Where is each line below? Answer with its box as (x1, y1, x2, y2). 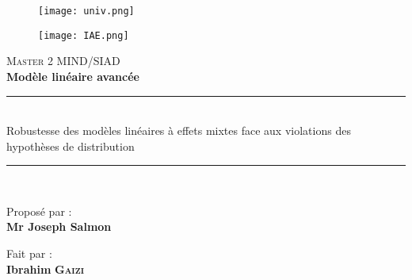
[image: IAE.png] (38, 29, 129, 41)
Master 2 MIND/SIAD (6, 52, 120, 69)
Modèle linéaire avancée (6, 67, 139, 84)
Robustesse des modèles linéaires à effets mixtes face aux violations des (6, 122, 351, 139)
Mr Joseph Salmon (6, 218, 112, 235)
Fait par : (6, 245, 52, 262)
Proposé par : (6, 202, 72, 219)
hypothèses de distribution (6, 137, 135, 154)
